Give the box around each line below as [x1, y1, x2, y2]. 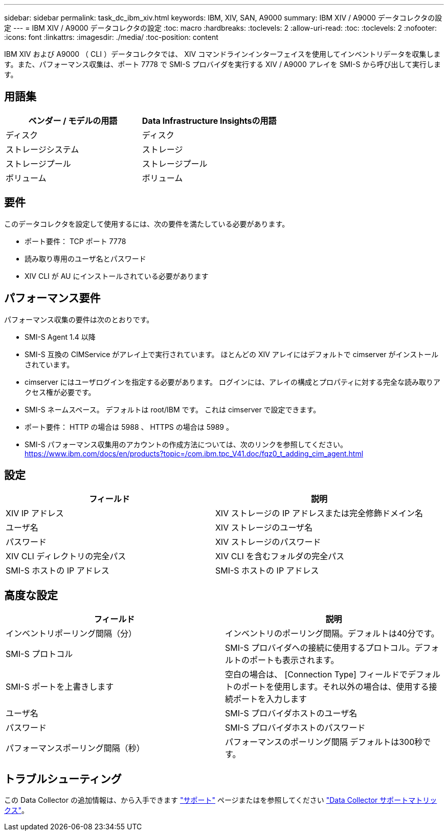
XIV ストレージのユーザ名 [215, 522, 313, 533]
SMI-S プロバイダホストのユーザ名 [225, 708, 357, 719]
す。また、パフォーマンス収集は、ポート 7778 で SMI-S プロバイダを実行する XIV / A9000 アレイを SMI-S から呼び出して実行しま [4, 60, 441, 69]
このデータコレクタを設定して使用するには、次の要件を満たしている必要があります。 [4, 219, 289, 228]
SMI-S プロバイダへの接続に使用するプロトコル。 [225, 643, 415, 653]
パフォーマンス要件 [4, 292, 101, 305]
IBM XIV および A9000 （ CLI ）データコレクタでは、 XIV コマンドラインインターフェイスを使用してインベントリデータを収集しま [4, 50, 441, 58]
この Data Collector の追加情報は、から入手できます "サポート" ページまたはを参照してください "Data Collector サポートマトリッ [4, 796, 437, 805]
